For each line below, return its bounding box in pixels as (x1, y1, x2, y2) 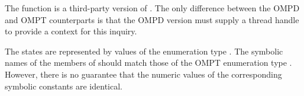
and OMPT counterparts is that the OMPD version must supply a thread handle (5, 13, 299, 25)
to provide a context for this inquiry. (5, 25, 137, 37)
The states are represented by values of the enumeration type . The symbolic (5, 44, 283, 57)
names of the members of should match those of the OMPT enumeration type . (5, 56, 292, 69)
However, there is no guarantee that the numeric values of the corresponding (5, 68, 282, 80)
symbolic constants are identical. (5, 79, 122, 92)
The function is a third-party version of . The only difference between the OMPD (5, 2, 300, 14)
